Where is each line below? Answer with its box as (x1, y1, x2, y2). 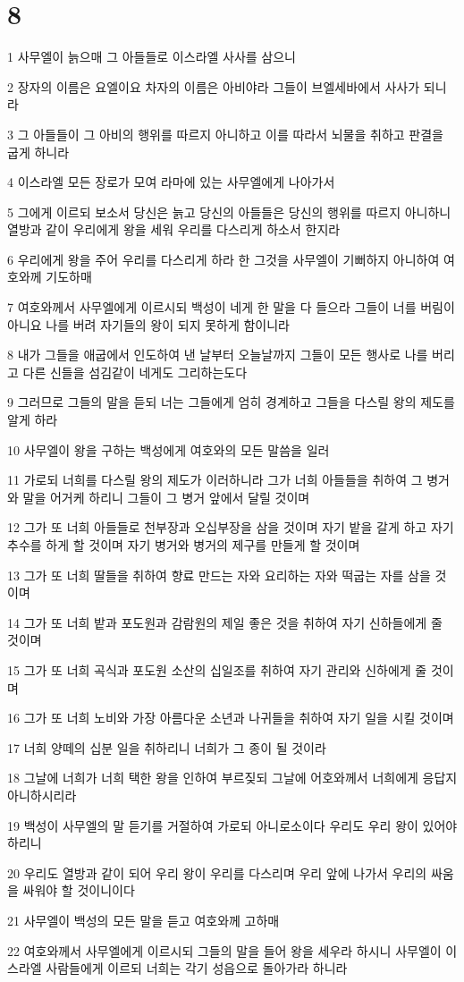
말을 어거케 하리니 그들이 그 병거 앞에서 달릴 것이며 (22, 487, 310, 506)
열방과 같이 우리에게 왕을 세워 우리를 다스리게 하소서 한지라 (7, 220, 341, 239)
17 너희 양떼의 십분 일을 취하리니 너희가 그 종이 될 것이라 (7, 738, 326, 757)
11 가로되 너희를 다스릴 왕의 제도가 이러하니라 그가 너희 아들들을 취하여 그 (7, 470, 423, 489)
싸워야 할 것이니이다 (22, 881, 135, 900)
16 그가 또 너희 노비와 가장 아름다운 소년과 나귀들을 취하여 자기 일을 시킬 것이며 (7, 708, 454, 727)
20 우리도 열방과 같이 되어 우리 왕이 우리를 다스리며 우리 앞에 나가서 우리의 (7, 863, 427, 882)
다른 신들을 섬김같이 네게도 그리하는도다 (22, 362, 248, 381)
